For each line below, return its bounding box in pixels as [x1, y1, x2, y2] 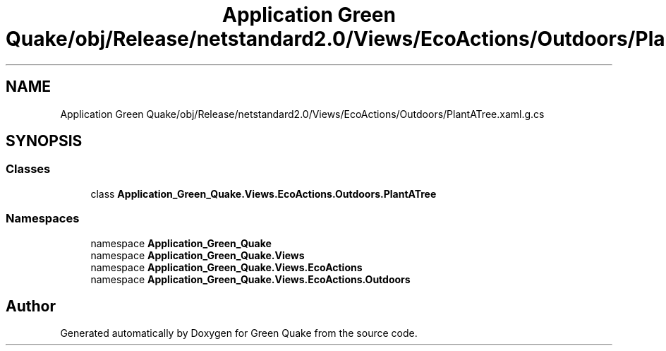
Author [6, 297, 56, 315]
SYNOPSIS [6, 132, 83, 150]
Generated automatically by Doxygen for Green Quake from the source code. [60, 327, 418, 340]
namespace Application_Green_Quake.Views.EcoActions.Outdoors [90, 273, 411, 285]
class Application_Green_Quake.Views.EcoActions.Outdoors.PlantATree [90, 187, 437, 200]
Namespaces [6, 211, 80, 226]
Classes [6, 162, 51, 177]
